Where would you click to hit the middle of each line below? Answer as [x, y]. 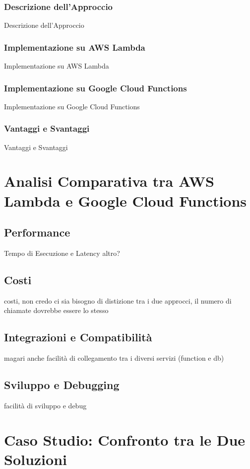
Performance [37, 232]
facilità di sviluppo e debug [45, 405]
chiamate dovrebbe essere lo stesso [56, 310]
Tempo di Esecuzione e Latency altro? [62, 253]
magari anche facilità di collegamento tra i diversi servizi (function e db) [114, 358]
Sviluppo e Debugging [62, 385]
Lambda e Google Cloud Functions [125, 200]
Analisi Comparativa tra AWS [109, 181]
